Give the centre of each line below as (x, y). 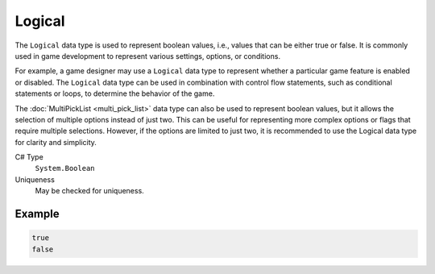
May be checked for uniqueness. (89, 191)
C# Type (29, 157)
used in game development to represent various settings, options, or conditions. (148, 56)
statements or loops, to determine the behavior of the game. (115, 93)
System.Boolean (65, 168)
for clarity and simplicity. (56, 142)
